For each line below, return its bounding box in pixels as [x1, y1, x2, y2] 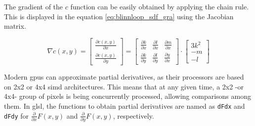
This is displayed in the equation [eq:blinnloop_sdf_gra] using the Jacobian [4, 11, 234, 21]
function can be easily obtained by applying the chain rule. [70, 1, 249, 11]
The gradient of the [4, 1, 63, 11]
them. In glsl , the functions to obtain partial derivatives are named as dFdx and [4, 101, 245, 111]
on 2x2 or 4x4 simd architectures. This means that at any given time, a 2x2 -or [4, 81, 244, 91]
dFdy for [4, 110, 29, 121]
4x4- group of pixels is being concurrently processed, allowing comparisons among [4, 91, 251, 101]
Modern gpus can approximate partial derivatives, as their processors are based [4, 72, 244, 82]
